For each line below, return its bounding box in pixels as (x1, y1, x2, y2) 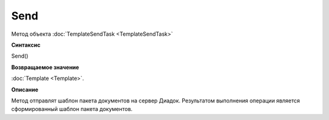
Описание (11, 85, 39, 93)
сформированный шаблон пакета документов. (11, 105, 133, 113)
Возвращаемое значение (11, 64, 79, 71)
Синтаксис (11, 41, 41, 48)
